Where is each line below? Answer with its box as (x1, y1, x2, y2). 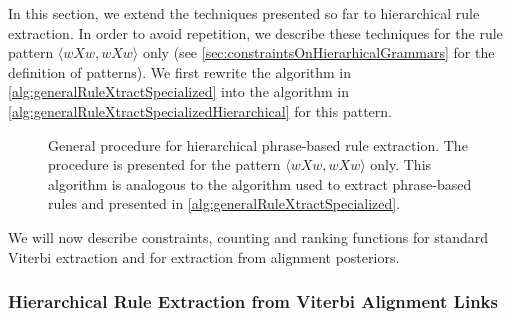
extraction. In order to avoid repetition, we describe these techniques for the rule (8, 22, 503, 43)
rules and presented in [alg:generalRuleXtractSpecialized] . (48, 193, 401, 214)
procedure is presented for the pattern (48, 154, 281, 175)
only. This (370, 154, 432, 175)
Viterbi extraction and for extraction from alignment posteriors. (8, 246, 400, 267)
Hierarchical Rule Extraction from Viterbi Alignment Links (8, 289, 498, 314)
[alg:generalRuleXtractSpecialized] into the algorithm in (8, 81, 350, 102)
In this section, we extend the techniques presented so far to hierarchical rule (8, 3, 480, 23)
